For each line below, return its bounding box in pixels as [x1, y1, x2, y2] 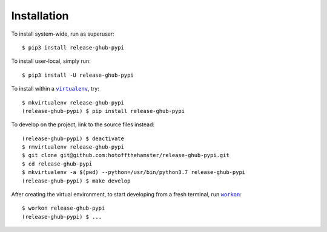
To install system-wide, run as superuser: [11, 30, 114, 37]
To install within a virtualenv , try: [11, 85, 99, 92]
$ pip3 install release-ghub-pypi [22, 44, 124, 51]
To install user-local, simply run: [11, 57, 91, 65]
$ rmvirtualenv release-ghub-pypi [22, 144, 124, 150]
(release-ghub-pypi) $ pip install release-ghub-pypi [22, 108, 185, 114]
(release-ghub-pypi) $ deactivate [22, 135, 124, 142]
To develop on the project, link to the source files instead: [11, 121, 154, 128]
